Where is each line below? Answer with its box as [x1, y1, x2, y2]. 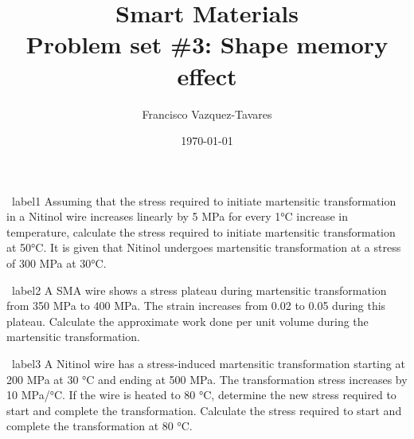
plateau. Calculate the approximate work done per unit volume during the [6, 312, 369, 329]
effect [177, 59, 237, 92]
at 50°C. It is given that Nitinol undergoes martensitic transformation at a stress [6, 239, 401, 256]
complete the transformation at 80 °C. [6, 417, 193, 434]
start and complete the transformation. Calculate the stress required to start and [6, 402, 402, 418]
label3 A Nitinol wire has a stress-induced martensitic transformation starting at [12, 355, 405, 372]
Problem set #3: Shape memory [25, 28, 389, 61]
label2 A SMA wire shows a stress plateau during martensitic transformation [12, 281, 387, 298]
